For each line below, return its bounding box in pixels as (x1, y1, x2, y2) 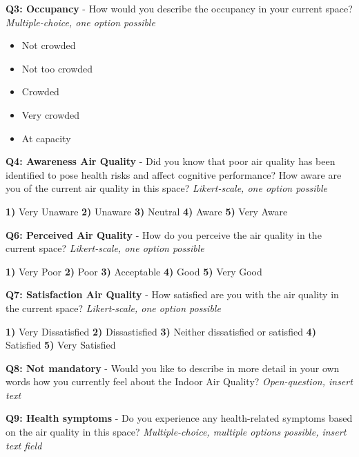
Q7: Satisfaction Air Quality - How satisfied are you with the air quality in (6, 287, 339, 302)
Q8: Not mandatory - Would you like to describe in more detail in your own (6, 360, 340, 375)
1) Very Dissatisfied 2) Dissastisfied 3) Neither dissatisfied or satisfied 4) (6, 324, 316, 338)
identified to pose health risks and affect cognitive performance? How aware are (6, 167, 342, 182)
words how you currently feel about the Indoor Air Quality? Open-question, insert (6, 374, 353, 389)
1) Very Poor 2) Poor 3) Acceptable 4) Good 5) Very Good (6, 264, 262, 278)
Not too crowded (21, 61, 93, 75)
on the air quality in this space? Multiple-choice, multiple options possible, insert (6, 425, 347, 439)
